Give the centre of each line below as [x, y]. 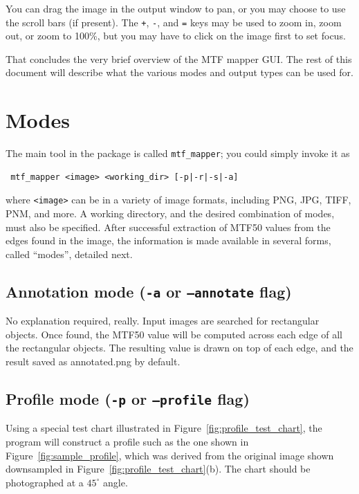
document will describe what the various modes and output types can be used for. [179, 72]
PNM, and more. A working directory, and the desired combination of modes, [170, 213]
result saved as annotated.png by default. [93, 361]
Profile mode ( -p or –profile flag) [128, 398]
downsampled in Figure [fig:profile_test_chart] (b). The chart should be [158, 469]
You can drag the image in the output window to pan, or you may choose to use [176, 8]
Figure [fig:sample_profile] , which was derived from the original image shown [170, 455]
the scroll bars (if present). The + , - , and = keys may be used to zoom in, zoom [174, 22]
